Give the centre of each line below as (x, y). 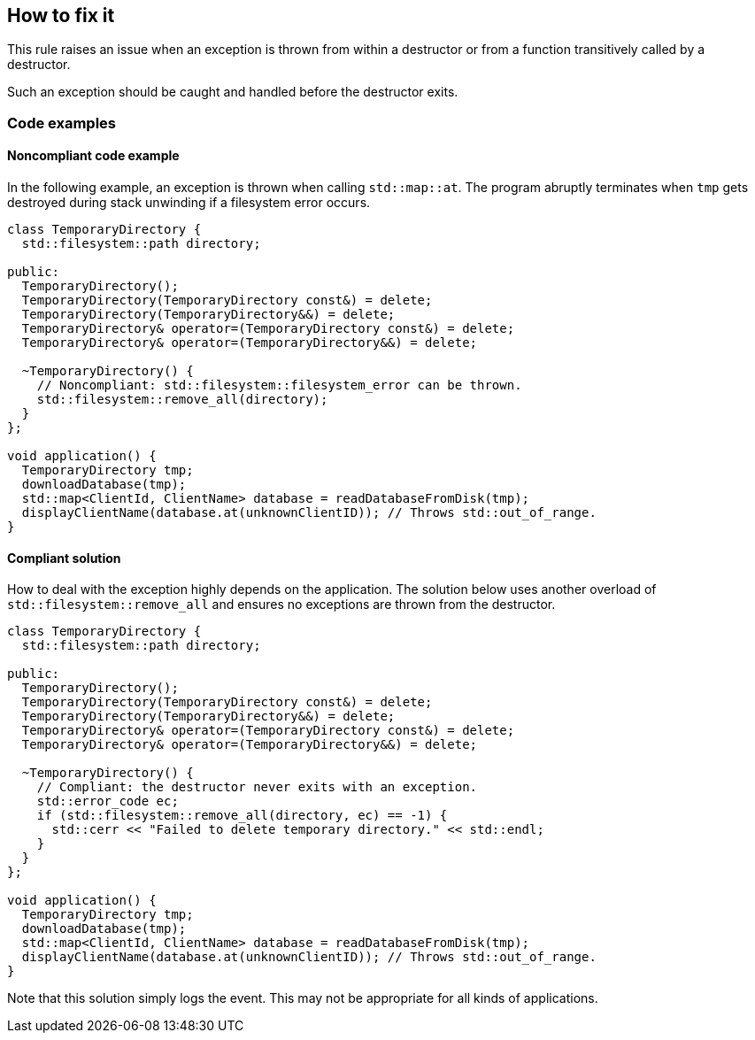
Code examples (62, 123)
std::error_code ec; (108, 801)
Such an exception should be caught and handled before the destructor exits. (233, 92)
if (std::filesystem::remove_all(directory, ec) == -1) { (242, 816)
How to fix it (61, 15)
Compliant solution (64, 558)
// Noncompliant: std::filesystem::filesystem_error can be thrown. (279, 385)
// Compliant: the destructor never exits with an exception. (257, 787)
